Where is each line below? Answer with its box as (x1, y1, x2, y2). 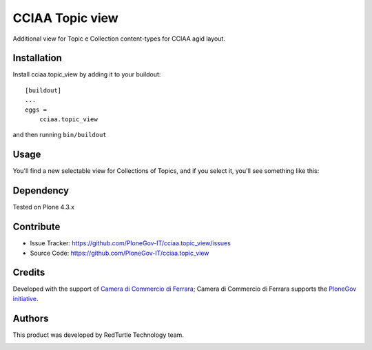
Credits (12, 267, 45, 278)
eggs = (25, 105, 48, 114)
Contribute (12, 221, 61, 233)
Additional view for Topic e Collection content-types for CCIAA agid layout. (12, 34, 225, 43)
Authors (12, 312, 49, 324)
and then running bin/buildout (12, 131, 107, 139)
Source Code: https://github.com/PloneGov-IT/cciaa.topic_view (30, 249, 209, 257)
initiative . (12, 294, 39, 302)
